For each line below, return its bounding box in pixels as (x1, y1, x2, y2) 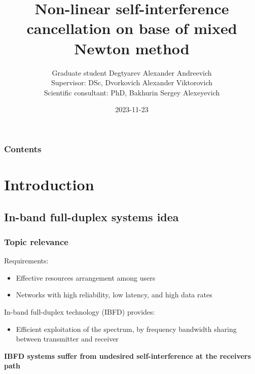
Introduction (4, 174, 94, 194)
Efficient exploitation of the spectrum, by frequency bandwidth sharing (16, 323, 237, 334)
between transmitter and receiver (16, 333, 119, 344)
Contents (4, 142, 42, 155)
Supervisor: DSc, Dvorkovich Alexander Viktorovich (51, 77, 213, 88)
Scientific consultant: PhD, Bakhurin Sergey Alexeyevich (44, 87, 220, 97)
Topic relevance (4, 235, 68, 248)
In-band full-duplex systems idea (4, 209, 179, 224)
